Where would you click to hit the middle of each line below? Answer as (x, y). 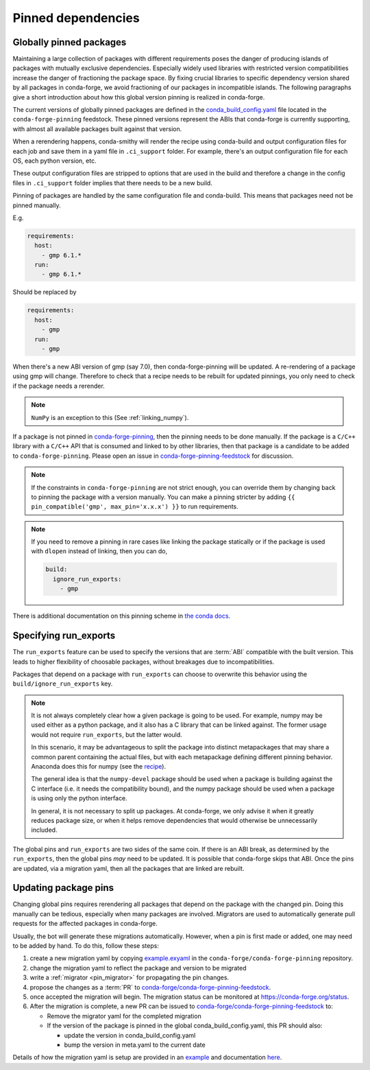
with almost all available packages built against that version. (97, 129)
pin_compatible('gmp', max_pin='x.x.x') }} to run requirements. (135, 507)
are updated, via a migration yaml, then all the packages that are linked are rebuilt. (128, 868)
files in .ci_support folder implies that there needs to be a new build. (112, 183)
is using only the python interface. (79, 798)
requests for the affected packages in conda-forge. (85, 924)
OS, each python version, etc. (54, 161)
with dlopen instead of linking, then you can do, (99, 551)
